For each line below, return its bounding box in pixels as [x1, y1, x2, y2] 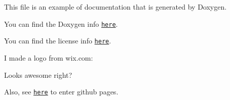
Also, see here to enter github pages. [4, 86, 119, 97]
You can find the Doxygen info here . [4, 18, 118, 29]
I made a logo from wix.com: [4, 52, 93, 63]
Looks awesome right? [4, 69, 72, 80]
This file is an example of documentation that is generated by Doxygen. [4, 2, 227, 12]
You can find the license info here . [4, 35, 111, 46]
